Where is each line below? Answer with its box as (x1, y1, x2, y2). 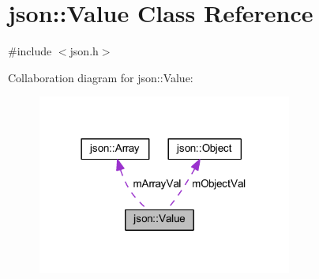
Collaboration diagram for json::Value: (8, 69, 193, 85)
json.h (69, 43, 99, 59)
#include (8, 43, 52, 59)
